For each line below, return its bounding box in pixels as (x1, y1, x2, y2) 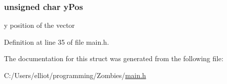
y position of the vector (4, 20, 75, 30)
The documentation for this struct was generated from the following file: (4, 53, 224, 64)
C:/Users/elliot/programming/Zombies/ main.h (4, 70, 146, 80)
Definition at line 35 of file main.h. (4, 36, 109, 47)
